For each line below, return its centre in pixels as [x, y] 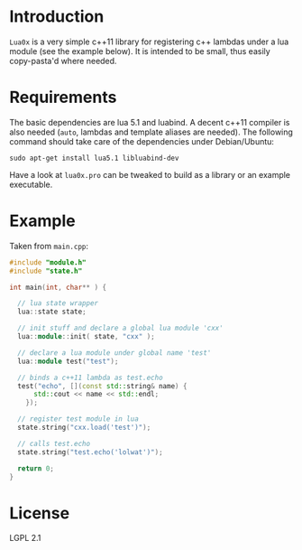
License [40, 513]
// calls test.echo [54, 443]
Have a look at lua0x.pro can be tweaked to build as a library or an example [150, 174]
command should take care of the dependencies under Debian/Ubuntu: [142, 141]
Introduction [57, 17]
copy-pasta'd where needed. [63, 61]
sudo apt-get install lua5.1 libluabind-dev [94, 158]
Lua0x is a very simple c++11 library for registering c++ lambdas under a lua [149, 42]
